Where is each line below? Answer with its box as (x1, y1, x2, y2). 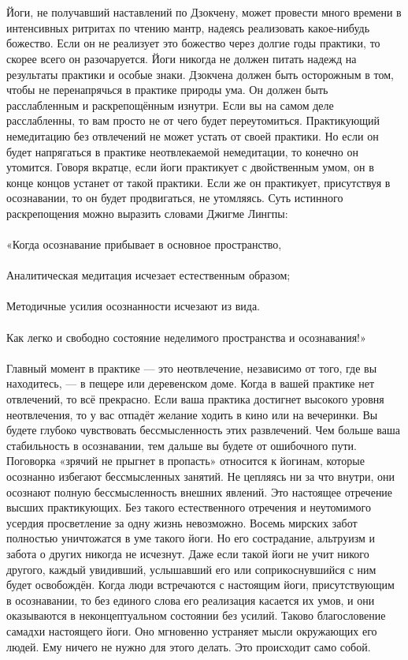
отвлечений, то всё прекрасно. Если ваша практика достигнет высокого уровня (6, 391, 384, 407)
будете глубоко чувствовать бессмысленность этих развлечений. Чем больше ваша (6, 422, 400, 438)
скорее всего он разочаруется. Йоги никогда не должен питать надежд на (6, 50, 357, 66)
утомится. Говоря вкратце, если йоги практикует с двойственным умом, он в (6, 159, 374, 175)
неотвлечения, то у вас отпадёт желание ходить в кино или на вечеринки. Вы (6, 406, 378, 422)
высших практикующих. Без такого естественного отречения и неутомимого (6, 499, 371, 516)
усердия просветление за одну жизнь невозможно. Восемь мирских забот (6, 514, 358, 531)
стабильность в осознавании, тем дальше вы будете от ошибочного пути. (6, 437, 357, 453)
